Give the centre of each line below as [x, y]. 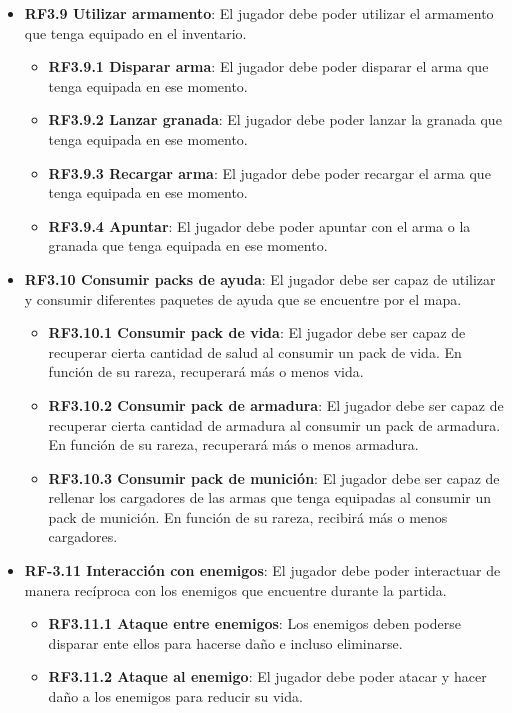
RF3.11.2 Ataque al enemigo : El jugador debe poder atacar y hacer [267, 676]
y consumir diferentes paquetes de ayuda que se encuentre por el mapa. [243, 298]
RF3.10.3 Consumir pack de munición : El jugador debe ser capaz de [274, 477]
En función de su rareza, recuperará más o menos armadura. [233, 444]
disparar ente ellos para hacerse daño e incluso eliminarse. [225, 642]
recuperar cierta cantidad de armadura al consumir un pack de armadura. [274, 424]
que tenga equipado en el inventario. [135, 32]
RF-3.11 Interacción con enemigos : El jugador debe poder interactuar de [262, 570]
